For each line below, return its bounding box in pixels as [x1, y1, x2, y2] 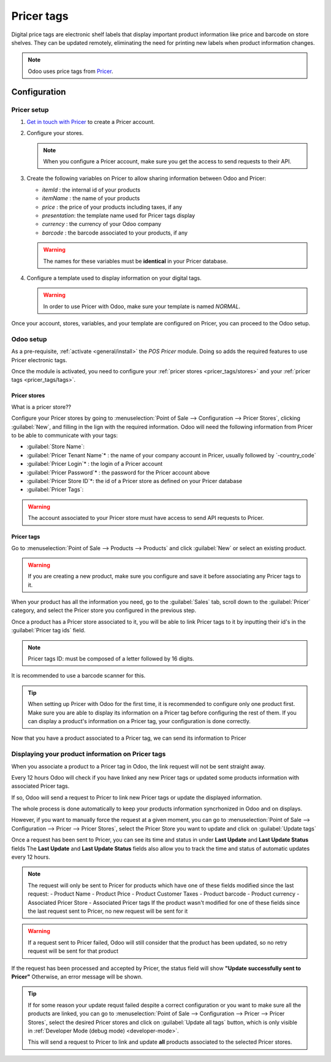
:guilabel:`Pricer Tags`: [26, 486, 84, 494]
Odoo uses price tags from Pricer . [28, 68, 113, 75]
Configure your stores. [26, 130, 84, 137]
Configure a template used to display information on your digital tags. [26, 274, 202, 282]
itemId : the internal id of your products [42, 186, 141, 193]
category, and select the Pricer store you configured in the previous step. [11, 607, 196, 614]
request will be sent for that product [28, 947, 119, 955]
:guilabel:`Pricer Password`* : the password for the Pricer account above [26, 468, 210, 476]
